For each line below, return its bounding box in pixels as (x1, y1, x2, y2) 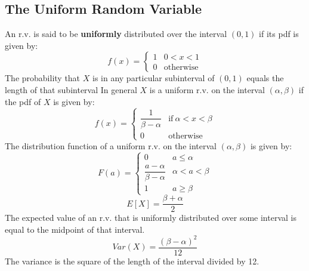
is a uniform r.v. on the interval (149, 83, 265, 96)
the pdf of (5, 95, 41, 107)
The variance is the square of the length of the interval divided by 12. (5, 254, 259, 267)
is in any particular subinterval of (92, 72, 215, 84)
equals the (246, 72, 284, 84)
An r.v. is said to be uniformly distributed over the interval (5, 27, 227, 40)
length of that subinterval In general (5, 83, 137, 96)
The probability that (5, 72, 81, 84)
